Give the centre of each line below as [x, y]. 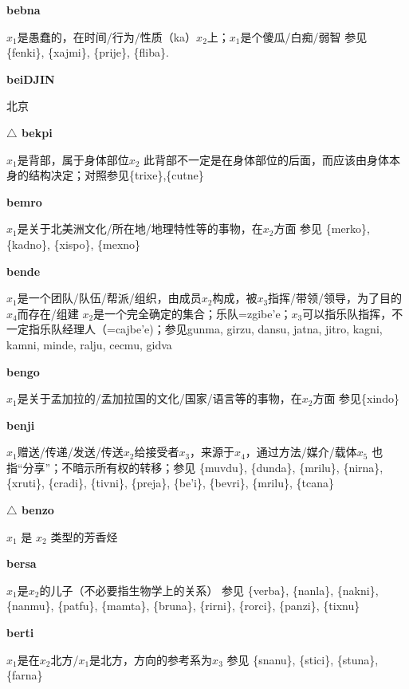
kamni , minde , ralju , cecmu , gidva [89, 344]
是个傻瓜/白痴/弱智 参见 [304, 36]
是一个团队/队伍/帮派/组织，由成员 [109, 298]
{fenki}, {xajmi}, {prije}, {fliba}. [88, 52]
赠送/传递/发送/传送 [70, 452]
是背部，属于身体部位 [73, 159]
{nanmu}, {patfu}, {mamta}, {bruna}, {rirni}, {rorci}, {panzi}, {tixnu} [183, 606]
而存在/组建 [48, 313]
